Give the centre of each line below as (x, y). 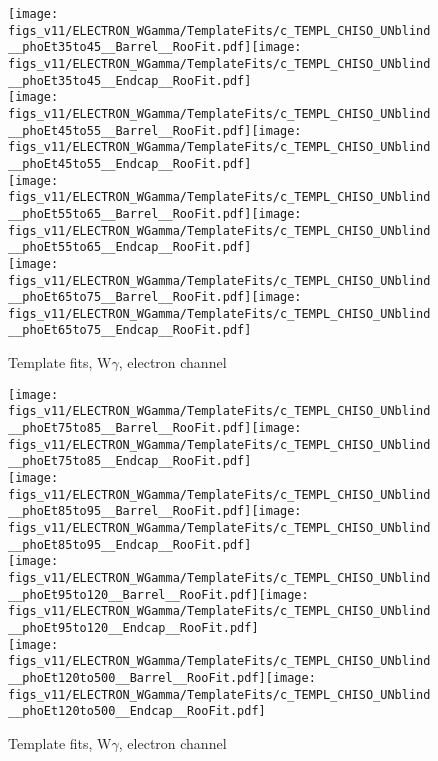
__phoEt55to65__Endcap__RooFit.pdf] (130, 247)
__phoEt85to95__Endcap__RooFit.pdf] (130, 544)
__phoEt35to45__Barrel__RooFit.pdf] (130, 47)
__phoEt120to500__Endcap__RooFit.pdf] (137, 711)
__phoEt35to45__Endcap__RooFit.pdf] (130, 80)
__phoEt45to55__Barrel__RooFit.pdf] (130, 130)
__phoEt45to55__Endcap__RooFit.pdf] (130, 163)
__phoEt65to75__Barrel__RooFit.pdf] (130, 297)
